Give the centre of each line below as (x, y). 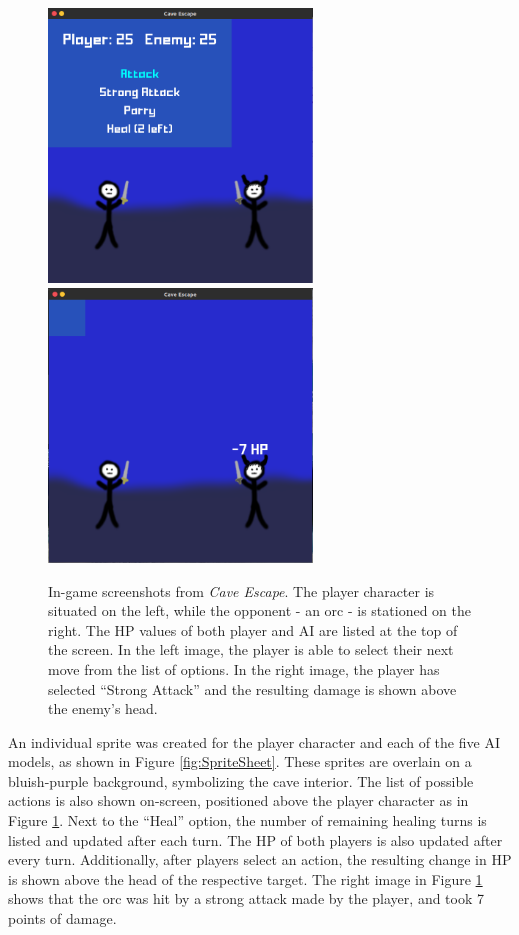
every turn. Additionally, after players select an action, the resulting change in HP (260, 859)
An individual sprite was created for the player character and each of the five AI (254, 741)
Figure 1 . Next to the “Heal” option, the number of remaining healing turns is (247, 820)
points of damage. (62, 918)
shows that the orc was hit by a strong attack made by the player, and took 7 (246, 898)
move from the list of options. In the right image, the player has (244, 668)
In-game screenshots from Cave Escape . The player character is (241, 590)
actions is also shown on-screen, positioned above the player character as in (238, 800)
